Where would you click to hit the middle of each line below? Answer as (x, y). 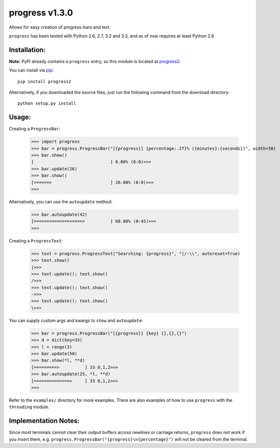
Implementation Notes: (44, 421)
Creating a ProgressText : (36, 240)
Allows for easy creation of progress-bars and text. (60, 27)
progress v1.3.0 (41, 13)
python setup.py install (47, 104)
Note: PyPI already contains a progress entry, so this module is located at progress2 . (95, 61)
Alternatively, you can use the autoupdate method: (61, 202)
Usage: (20, 117)
